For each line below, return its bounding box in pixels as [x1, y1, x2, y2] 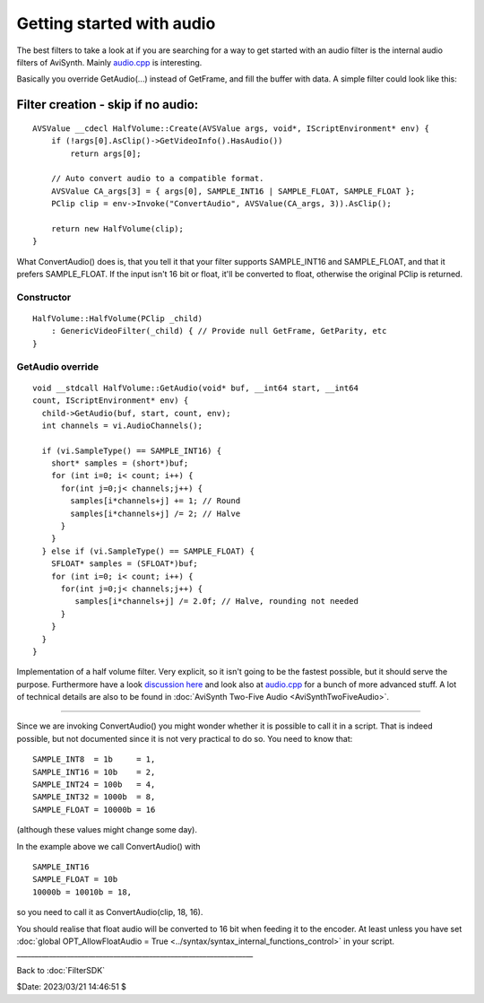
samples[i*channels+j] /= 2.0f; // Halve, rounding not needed [74, 597, 359, 606]
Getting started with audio [16, 13, 216, 33]
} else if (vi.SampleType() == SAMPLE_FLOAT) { [41, 545, 255, 556]
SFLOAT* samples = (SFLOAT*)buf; [50, 559, 199, 569]
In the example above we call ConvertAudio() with [16, 841, 201, 851]
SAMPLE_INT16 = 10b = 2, [32, 767, 156, 777]
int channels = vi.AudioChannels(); [41, 420, 203, 431]
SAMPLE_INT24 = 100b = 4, [32, 780, 156, 789]
